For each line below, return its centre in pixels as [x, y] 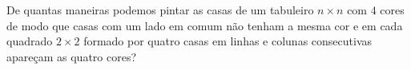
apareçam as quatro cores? [72, 56]
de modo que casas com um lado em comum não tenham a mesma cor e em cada [205, 25]
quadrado [30, 41]
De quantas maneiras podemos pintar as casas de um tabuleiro [160, 10]
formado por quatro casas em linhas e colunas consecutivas [228, 41]
